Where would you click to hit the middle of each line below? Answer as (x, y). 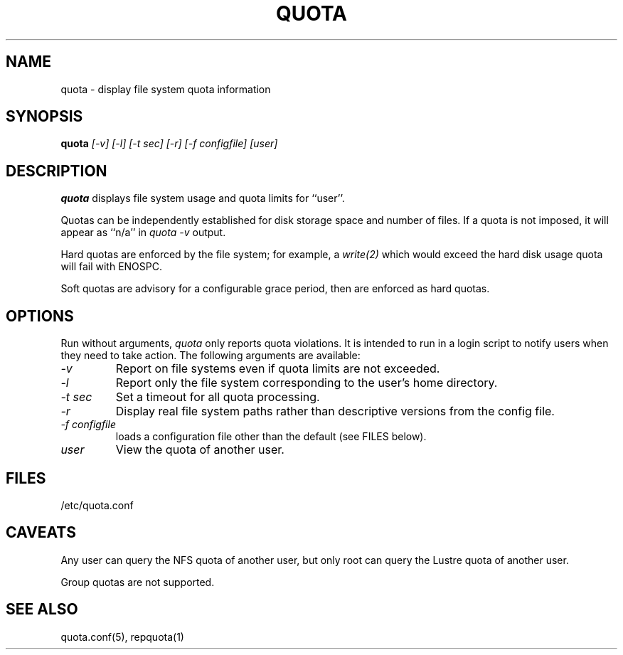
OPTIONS (40, 316)
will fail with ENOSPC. (111, 267)
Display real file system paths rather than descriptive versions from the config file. (335, 411)
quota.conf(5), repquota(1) (122, 637)
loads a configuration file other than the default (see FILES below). (271, 437)
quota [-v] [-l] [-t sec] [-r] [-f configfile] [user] (169, 144)
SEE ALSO (42, 609)
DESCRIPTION (57, 171)
